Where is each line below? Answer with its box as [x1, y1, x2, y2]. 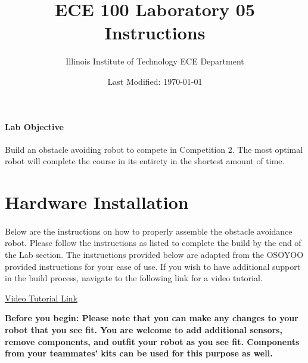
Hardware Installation [5, 190, 189, 214]
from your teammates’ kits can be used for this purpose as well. [5, 347, 273, 359]
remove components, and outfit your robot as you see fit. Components [5, 335, 300, 347]
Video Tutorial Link [5, 291, 77, 304]
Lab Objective [5, 120, 64, 133]
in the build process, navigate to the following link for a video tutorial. [5, 272, 263, 284]
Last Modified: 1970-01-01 [107, 75, 203, 87]
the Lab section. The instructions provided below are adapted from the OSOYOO [5, 248, 304, 261]
